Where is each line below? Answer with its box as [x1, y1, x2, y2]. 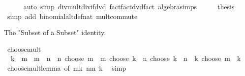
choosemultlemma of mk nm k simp [7, 62, 126, 73]
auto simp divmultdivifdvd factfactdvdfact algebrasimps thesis [23, 1, 235, 11]
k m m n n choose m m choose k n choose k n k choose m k [10, 53, 241, 63]
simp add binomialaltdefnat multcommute [7, 11, 138, 21]
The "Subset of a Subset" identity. [4, 27, 106, 38]
